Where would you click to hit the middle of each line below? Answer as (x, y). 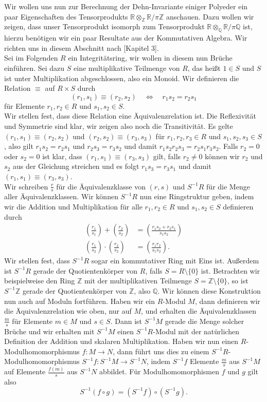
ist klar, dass (62, 156)
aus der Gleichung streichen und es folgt (76, 166)
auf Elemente (25, 371)
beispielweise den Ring (40, 281)
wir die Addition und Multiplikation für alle (73, 206)
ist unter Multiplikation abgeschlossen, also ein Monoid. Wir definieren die (122, 78)
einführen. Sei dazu (34, 68)
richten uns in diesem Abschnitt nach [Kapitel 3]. (82, 47)
